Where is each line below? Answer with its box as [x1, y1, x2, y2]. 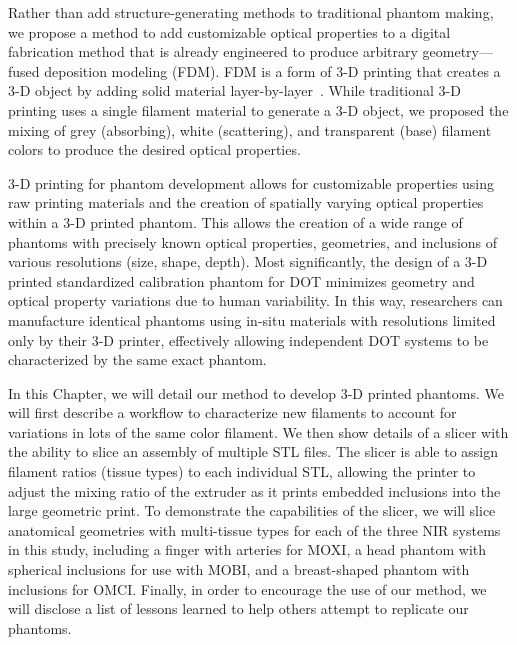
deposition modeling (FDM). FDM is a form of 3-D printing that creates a [44, 60, 501, 81]
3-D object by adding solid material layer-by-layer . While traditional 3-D [8, 80, 461, 101]
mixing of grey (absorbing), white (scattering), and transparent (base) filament [8, 119, 492, 140]
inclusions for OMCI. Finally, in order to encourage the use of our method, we [8, 578, 487, 599]
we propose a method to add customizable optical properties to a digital [8, 21, 451, 42]
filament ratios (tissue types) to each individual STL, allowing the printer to [8, 461, 476, 482]
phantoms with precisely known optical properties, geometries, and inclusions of [8, 231, 498, 252]
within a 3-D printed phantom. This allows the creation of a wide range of [8, 211, 463, 232]
